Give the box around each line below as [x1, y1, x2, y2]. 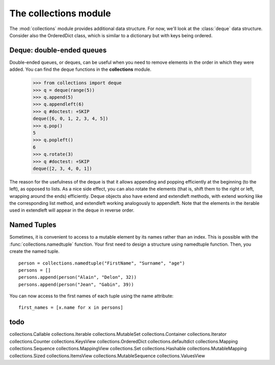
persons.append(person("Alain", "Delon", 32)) [18, 274, 137, 280]
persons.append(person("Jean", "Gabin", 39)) [18, 281, 134, 288]
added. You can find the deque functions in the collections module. [9, 66, 152, 72]
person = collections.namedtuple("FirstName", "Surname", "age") [18, 260, 185, 266]
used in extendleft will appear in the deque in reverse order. [9, 207, 134, 214]
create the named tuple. [9, 248, 60, 254]
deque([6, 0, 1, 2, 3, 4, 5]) [33, 116, 108, 122]
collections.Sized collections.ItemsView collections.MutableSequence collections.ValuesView [9, 352, 205, 359]
